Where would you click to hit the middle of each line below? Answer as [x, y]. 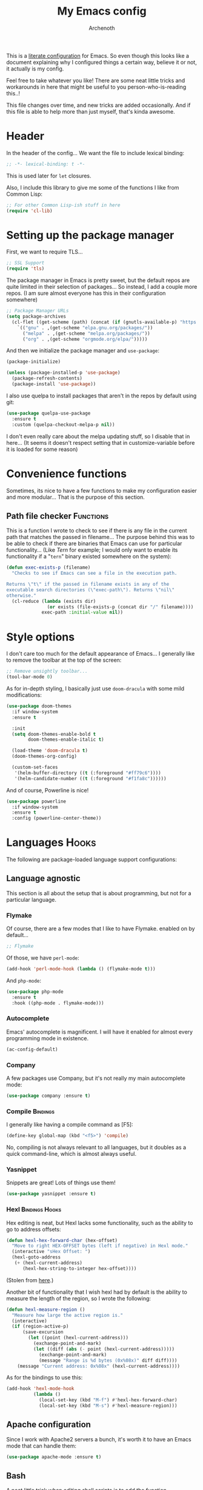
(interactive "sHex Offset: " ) [51, 1252]
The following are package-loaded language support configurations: [92, 860]
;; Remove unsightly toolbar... [47, 671]
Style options [40, 637]
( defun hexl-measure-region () [46, 1310]
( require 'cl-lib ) [29, 211]
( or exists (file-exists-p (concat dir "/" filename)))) [120, 607]
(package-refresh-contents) [47, 379]
